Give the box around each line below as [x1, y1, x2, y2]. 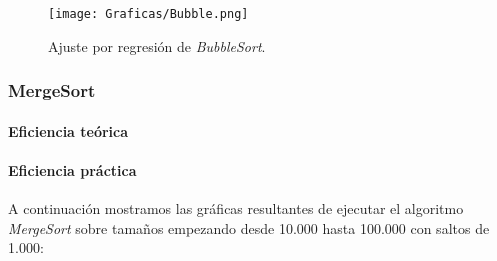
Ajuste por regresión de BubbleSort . [48, 35, 266, 56]
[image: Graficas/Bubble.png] [48, 7, 249, 21]
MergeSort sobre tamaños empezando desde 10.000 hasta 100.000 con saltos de [8, 217, 490, 238]
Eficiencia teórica [8, 120, 129, 141]
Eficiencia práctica [8, 159, 137, 180]
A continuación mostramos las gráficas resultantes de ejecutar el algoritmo [8, 198, 464, 219]
